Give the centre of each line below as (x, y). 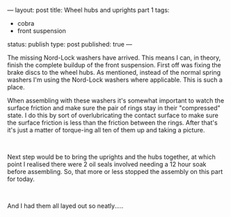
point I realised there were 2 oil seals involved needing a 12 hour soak (107, 164)
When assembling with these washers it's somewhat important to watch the (116, 101)
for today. (21, 179)
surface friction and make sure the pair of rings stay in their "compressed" (114, 108)
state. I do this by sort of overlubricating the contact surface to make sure (113, 115)
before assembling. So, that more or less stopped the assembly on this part (115, 172)
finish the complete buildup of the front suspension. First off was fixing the (114, 65)
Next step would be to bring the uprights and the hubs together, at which (111, 157)
